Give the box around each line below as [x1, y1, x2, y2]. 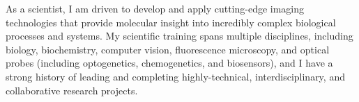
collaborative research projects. [6, 83, 138, 97]
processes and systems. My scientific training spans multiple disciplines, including [6, 28, 353, 43]
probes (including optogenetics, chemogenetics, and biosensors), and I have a [6, 56, 333, 70]
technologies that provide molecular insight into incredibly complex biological [6, 15, 336, 29]
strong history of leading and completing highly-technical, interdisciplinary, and [6, 69, 345, 83]
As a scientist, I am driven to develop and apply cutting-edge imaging [6, 1, 305, 15]
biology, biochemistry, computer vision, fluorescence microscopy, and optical [6, 42, 330, 56]
